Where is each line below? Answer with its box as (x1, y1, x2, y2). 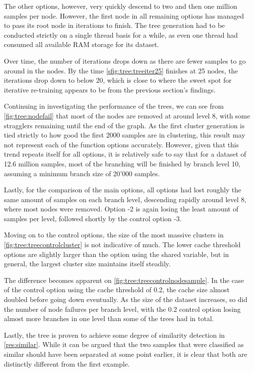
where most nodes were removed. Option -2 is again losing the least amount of (4, 204, 238, 214)
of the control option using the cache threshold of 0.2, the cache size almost (4, 284, 230, 295)
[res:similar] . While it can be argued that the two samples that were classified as (4, 339, 244, 349)
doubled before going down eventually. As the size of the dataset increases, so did (4, 294, 248, 304)
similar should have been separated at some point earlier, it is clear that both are (4, 349, 247, 359)
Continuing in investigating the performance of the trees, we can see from (4, 101, 224, 111)
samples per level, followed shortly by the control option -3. (4, 213, 182, 223)
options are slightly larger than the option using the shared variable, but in (4, 249, 229, 259)
